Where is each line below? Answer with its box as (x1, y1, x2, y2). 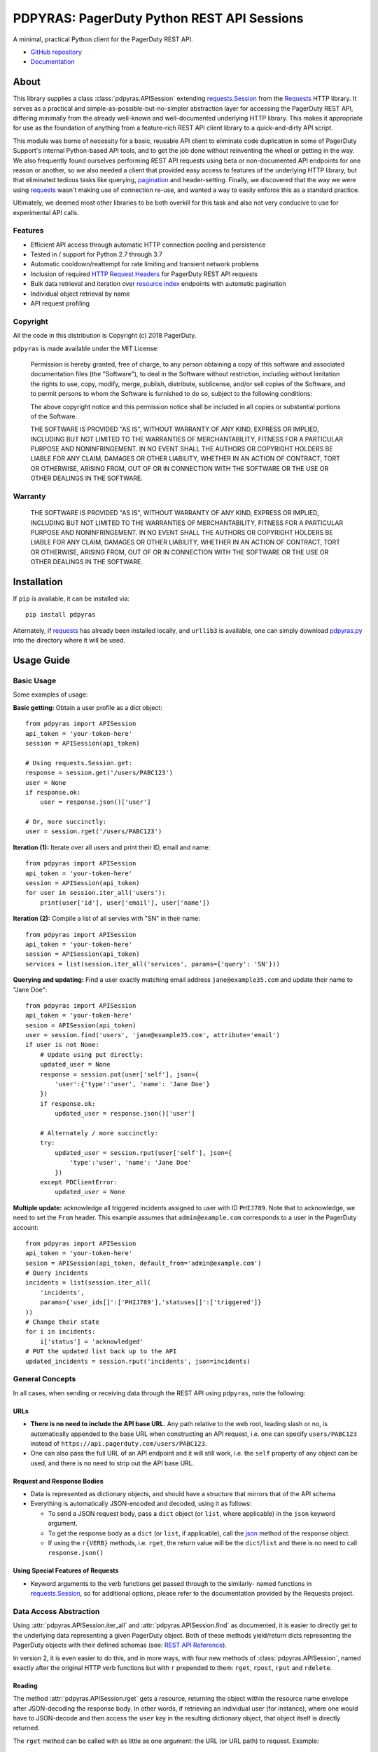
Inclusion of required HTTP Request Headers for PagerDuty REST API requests (30, 270, 258, 278)
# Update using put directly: (39, 1050, 143, 1058)
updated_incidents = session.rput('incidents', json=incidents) (25, 1357, 251, 1365)
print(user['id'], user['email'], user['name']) (39, 898, 210, 907)
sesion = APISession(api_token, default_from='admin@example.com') (25, 1259, 262, 1267)
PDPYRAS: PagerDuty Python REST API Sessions (13, 11, 304, 26)
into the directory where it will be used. (13, 636, 126, 645)
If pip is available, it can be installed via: (13, 594, 129, 603)
